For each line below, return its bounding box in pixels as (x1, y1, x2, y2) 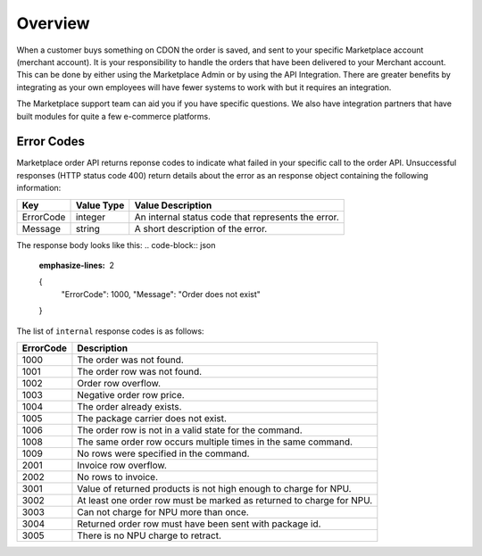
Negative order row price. (77, 388, 185, 401)
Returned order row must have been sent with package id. (77, 518, 321, 530)
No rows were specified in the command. (77, 447, 250, 460)
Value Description (134, 199, 212, 212)
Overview (16, 13, 90, 33)
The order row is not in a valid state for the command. (77, 424, 303, 436)
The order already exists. (77, 400, 182, 412)
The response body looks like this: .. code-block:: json (16, 239, 216, 250)
